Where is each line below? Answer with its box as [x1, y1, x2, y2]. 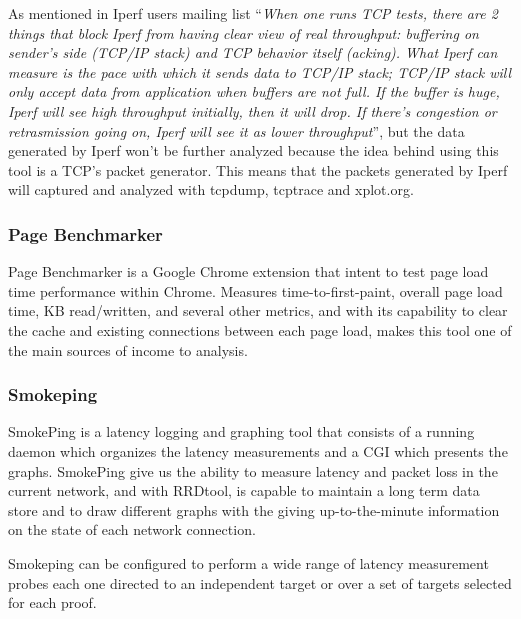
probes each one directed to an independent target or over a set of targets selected [8, 572, 512, 593]
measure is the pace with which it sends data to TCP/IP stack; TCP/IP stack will [8, 61, 512, 82]
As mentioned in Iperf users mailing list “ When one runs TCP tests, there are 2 [8, 3, 498, 23]
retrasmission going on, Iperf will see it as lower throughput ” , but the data [8, 120, 465, 141]
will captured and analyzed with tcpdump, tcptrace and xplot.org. [8, 179, 414, 200]
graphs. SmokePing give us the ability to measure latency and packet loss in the [8, 460, 498, 481]
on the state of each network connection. [8, 519, 256, 540]
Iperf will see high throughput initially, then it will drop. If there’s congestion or [8, 100, 497, 121]
